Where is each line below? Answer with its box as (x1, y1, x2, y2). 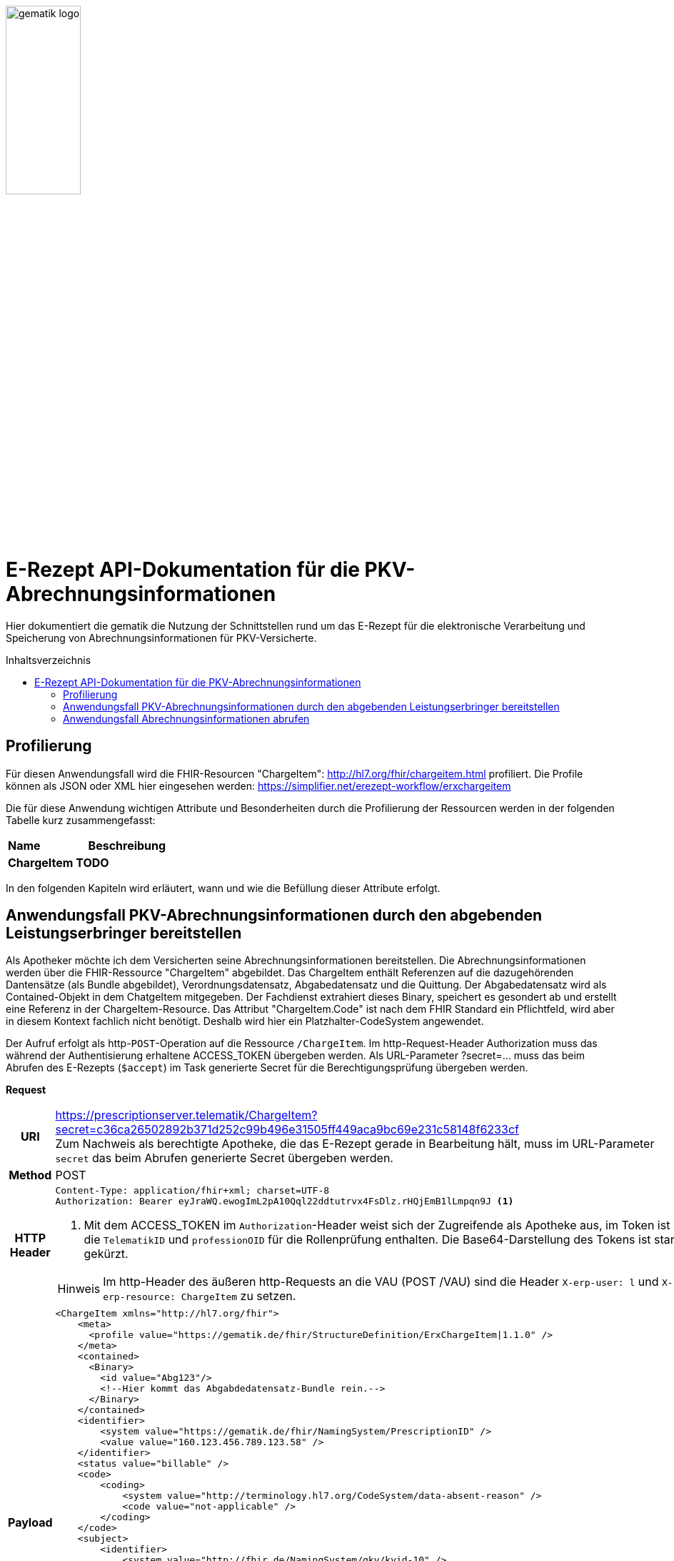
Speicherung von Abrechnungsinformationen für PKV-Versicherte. (6, 631, 317, 644)
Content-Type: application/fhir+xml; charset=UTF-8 (55, 1185, 330, 1196)
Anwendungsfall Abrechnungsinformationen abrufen (63, 712, 310, 725)
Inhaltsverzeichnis (6, 653, 91, 666)
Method (9, 1168, 52, 1183)
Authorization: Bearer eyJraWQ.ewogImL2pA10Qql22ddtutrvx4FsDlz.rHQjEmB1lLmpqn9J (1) (55, 1196, 514, 1207)
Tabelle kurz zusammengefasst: (6, 813, 156, 826)
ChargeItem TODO (8, 855, 109, 870)
